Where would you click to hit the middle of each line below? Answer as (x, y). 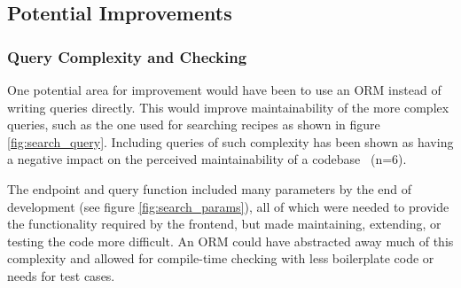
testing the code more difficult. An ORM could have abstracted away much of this (230, 241)
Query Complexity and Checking (127, 56)
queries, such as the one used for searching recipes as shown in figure (194, 125)
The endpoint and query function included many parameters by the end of (210, 188)
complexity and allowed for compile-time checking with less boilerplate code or (221, 258)
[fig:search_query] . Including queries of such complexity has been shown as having (230, 141)
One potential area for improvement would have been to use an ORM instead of (224, 90)
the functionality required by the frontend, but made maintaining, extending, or (224, 224)
